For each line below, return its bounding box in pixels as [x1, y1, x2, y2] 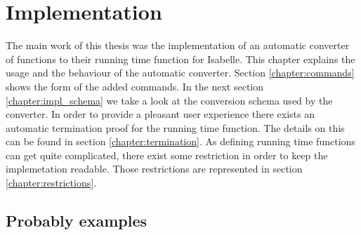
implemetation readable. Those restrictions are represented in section [6, 161, 303, 176]
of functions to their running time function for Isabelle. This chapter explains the [6, 51, 355, 66]
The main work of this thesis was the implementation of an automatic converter [6, 38, 350, 53]
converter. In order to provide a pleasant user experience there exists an [6, 107, 315, 121]
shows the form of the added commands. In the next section [6, 79, 264, 93]
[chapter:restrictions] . [6, 175, 97, 190]
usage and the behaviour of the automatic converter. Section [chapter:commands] [6, 65, 355, 80]
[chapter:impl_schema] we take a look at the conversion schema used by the [6, 93, 333, 107]
